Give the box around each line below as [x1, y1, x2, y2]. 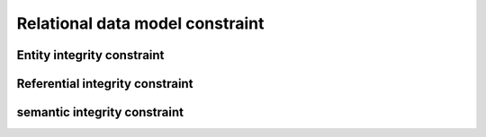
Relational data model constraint [16, 13, 265, 33]
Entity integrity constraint [16, 47, 165, 63]
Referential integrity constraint [16, 76, 193, 91]
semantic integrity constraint [16, 105, 184, 120]
